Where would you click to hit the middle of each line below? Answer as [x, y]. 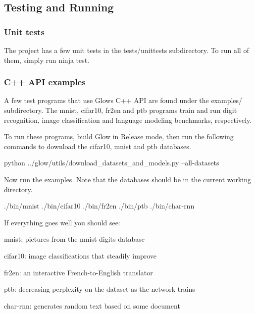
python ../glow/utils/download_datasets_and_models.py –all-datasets [112, 163]
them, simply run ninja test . [47, 60]
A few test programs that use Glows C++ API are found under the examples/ [123, 100]
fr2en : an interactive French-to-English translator [78, 272]
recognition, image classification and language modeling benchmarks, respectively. [128, 120]
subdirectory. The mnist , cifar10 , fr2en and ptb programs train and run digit [121, 110]
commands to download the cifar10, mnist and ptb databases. [98, 146]
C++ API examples [45, 82]
